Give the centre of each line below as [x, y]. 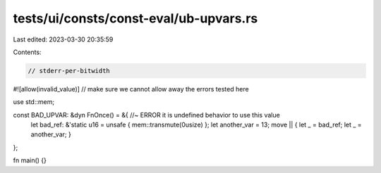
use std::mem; [34, 102]
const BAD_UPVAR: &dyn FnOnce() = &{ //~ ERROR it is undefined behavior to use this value [146, 115]
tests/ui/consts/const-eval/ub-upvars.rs [135, 18]
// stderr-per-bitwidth [69, 71]
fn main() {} [30, 160]
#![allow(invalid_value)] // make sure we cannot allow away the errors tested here [131, 89]
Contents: [27, 52]
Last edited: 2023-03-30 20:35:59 [63, 39]
